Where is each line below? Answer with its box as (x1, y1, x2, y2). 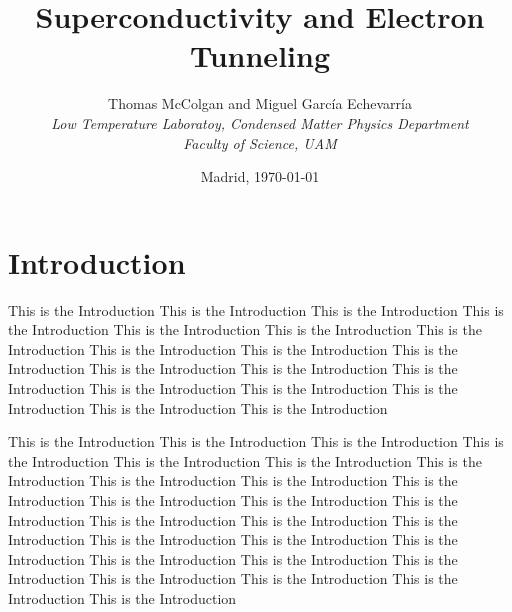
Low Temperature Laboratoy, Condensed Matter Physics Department (51, 112, 469, 133)
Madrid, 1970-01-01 (200, 166, 320, 187)
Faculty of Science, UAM (183, 132, 337, 153)
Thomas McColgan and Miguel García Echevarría (108, 93, 412, 114)
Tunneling (189, 35, 330, 76)
